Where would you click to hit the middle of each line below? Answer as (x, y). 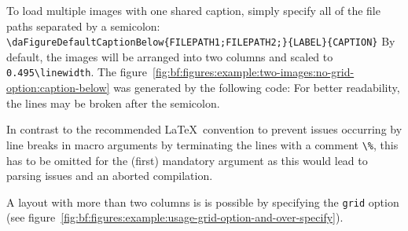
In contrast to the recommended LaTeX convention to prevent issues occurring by (204, 129)
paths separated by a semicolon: (83, 26)
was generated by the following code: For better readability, (257, 88)
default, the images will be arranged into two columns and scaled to (170, 56)
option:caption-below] (58, 88)
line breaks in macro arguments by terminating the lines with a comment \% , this (202, 144)
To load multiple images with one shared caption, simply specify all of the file (193, 10)
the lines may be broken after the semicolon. (113, 103)
